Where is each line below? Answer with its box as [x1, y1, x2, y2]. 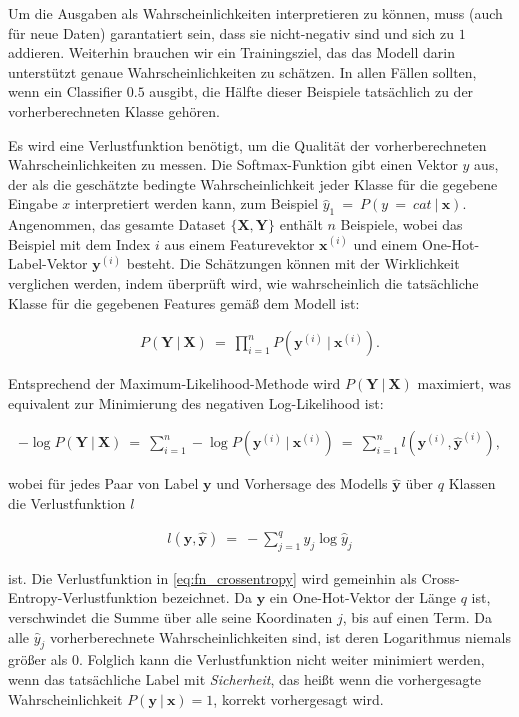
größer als [8, 649, 68, 670]
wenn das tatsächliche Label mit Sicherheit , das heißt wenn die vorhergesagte [8, 669, 482, 690]
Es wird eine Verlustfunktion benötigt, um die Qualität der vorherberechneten [8, 134, 487, 155]
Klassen [448, 473, 496, 494]
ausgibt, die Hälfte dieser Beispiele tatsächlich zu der [149, 81, 474, 102]
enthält [279, 214, 323, 235]
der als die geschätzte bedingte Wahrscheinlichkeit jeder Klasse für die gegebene [8, 173, 498, 194]
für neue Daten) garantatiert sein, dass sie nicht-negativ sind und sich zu [8, 22, 455, 43]
